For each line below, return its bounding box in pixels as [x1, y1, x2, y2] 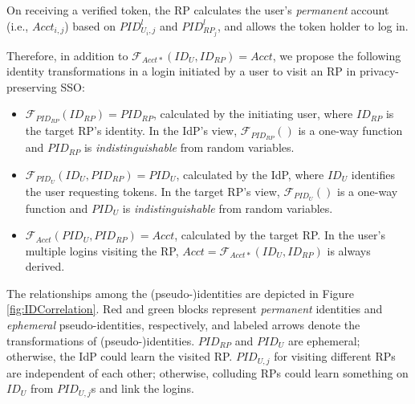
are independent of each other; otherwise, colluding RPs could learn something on [6, 364, 409, 381]
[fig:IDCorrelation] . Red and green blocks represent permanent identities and [6, 300, 383, 317]
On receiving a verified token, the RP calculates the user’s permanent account [6, 2, 389, 18]
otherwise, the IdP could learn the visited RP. [6, 348, 233, 365]
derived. [25, 258, 65, 275]
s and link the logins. [91, 380, 194, 397]
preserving [6, 78, 57, 95]
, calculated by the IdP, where [176, 165, 324, 182]
